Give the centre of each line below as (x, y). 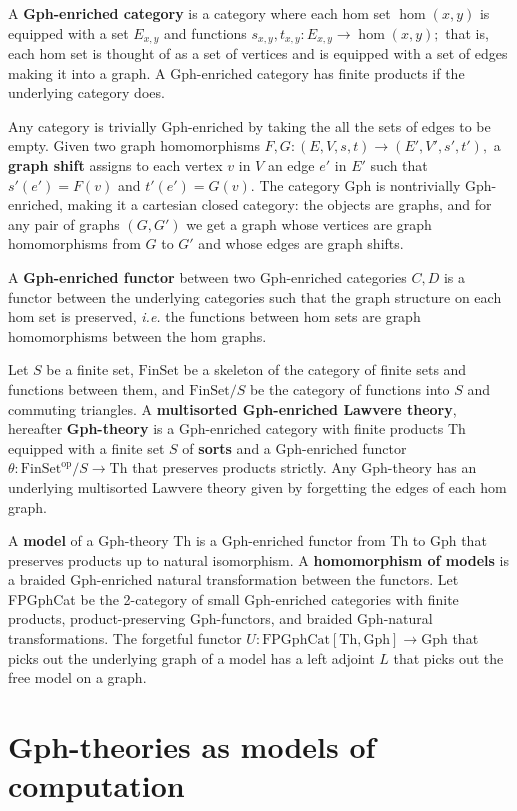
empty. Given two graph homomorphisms (134, 145)
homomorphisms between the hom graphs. (137, 335)
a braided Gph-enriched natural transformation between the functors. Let (233, 579)
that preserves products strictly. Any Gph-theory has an (304, 467)
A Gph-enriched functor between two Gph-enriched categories (207, 276)
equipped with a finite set (86, 447)
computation (96, 785)
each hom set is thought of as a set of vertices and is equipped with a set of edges (258, 53)
